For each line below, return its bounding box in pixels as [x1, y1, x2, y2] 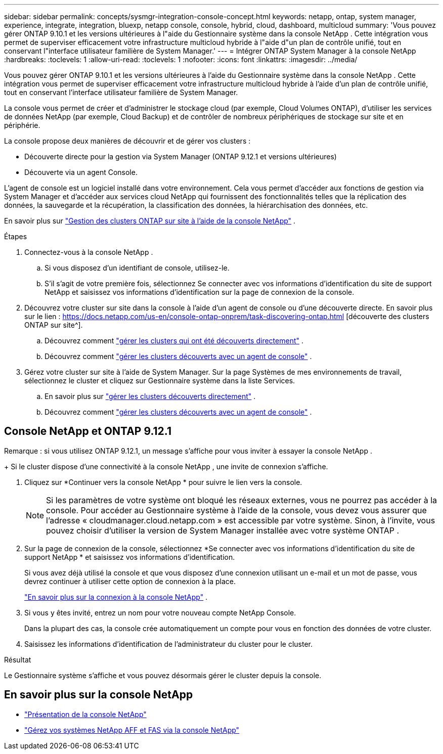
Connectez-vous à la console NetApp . [24, 248, 153, 256]
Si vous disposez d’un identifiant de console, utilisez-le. [45, 263, 230, 272]
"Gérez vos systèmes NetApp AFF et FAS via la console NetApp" [24, 725, 240, 734]
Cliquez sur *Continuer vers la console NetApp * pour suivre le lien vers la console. [24, 477, 302, 486]
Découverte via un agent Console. [24, 168, 138, 176]
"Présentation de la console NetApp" [24, 709, 147, 719]
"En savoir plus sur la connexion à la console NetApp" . [24, 592, 208, 601]
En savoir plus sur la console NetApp [4, 688, 193, 701]
